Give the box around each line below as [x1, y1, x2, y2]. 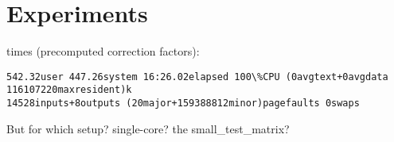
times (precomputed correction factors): [6, 43, 200, 59]
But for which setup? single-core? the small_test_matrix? [6, 120, 290, 136]
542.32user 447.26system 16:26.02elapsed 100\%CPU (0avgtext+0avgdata [6, 71, 388, 83]
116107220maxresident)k [6, 84, 132, 96]
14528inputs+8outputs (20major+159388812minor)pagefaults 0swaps [6, 98, 360, 109]
